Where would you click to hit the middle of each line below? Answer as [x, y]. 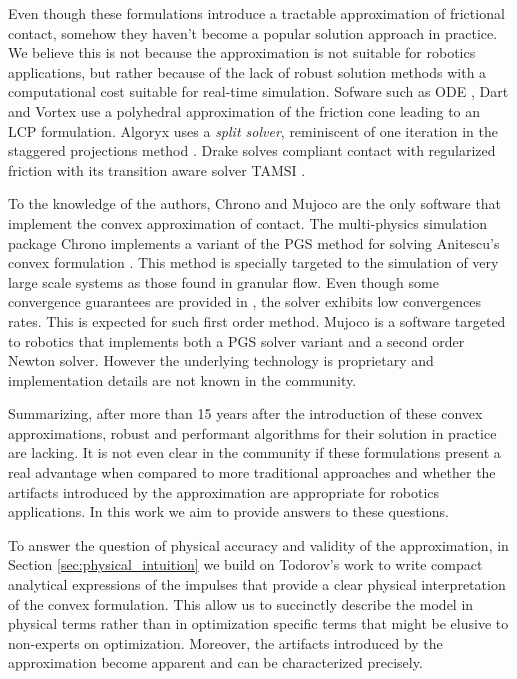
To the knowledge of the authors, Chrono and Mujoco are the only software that [255, 203]
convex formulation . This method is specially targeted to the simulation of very [253, 262]
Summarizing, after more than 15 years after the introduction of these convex [245, 413]
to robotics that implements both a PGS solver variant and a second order [236, 340]
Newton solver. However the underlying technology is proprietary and [221, 360]
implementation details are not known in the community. [182, 379]
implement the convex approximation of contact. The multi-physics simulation [247, 222]
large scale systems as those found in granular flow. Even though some [223, 281]
